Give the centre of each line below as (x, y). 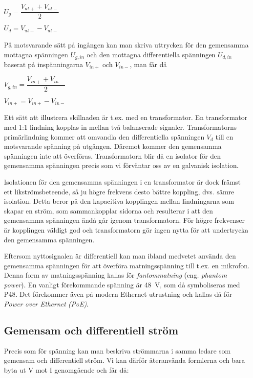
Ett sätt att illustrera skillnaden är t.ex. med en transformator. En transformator (126, 117)
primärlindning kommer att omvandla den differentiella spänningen (104, 136)
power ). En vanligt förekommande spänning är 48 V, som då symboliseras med (122, 284)
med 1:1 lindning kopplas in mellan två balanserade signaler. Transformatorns (120, 127)
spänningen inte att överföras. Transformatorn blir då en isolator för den (113, 155)
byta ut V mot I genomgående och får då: (66, 370)
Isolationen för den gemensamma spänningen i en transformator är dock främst (122, 181)
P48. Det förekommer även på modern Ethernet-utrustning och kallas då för (118, 294)
